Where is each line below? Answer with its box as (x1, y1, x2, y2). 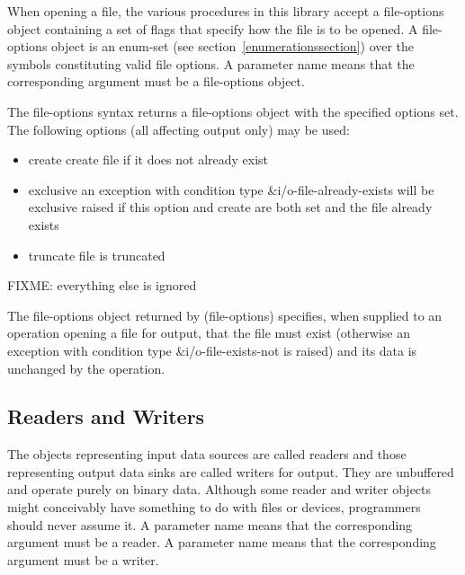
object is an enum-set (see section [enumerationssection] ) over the (51, 37, 415, 56)
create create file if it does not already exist (28, 150, 269, 169)
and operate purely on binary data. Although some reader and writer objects (7, 480, 432, 499)
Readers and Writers (7, 402, 205, 430)
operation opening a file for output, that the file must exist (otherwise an (7, 323, 410, 342)
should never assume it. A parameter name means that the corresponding (7, 515, 413, 534)
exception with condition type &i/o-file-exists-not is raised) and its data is (7, 341, 417, 359)
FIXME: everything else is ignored (7, 276, 197, 295)
